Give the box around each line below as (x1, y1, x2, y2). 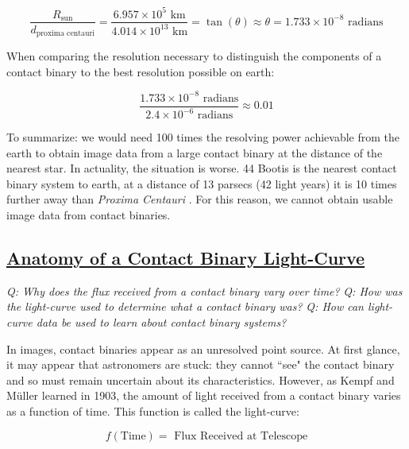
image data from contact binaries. (6, 207, 171, 223)
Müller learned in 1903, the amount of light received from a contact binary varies (6, 387, 401, 404)
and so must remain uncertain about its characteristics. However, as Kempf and (6, 371, 395, 388)
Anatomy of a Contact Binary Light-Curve (6, 246, 365, 270)
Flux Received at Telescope (174, 430, 308, 442)
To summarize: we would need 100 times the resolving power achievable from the (6, 129, 399, 145)
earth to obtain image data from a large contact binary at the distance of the (6, 144, 383, 161)
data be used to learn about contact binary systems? (36, 314, 287, 331)
